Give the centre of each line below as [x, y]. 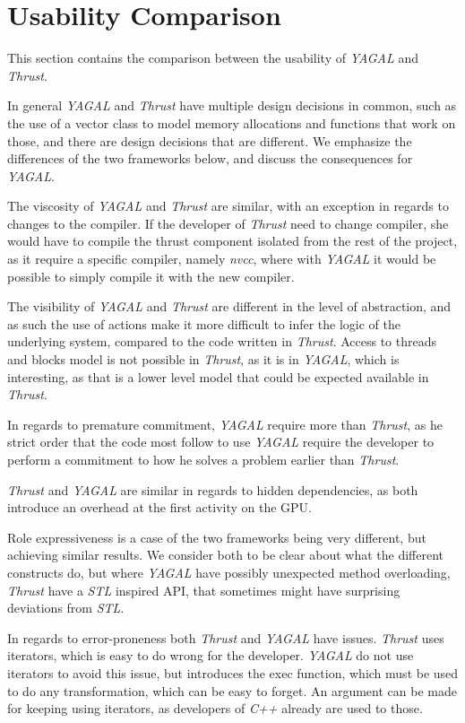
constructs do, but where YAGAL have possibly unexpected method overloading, [229, 572]
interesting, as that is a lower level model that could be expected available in [218, 376]
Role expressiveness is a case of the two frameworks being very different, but [217, 537]
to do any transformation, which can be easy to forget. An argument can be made [232, 690]
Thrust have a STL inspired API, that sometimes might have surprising [204, 590]
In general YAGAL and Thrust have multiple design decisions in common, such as [232, 105]
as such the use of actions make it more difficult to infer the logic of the [204, 323]
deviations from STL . [66, 608]
